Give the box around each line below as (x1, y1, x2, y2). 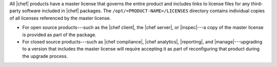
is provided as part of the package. (22, 31, 97, 38)
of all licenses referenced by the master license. (9, 15, 111, 21)
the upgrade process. (22, 53, 68, 59)
